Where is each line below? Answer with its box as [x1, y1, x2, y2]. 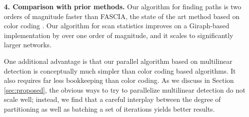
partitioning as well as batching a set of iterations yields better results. [4, 103, 215, 114]
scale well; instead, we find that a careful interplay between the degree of [4, 94, 221, 104]
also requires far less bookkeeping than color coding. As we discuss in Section [4, 75, 234, 85]
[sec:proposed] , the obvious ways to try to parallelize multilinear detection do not [4, 84, 246, 95]
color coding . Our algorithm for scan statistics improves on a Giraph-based [4, 20, 230, 31]
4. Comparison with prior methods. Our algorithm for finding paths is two [4, 1, 242, 11]
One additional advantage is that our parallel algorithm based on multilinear [4, 56, 232, 66]
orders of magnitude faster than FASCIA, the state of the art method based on [4, 11, 240, 21]
